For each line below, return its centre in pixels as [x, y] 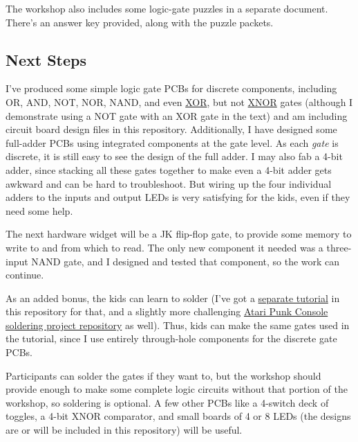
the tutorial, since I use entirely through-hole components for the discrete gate [171, 338]
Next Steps [46, 59]
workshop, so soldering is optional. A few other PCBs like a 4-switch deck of [167, 402]
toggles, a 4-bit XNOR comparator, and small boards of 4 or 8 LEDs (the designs [178, 416]
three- [339, 247]
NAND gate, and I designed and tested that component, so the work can [186, 261]
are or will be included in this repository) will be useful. [124, 430]
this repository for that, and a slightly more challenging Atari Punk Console [167, 311]
